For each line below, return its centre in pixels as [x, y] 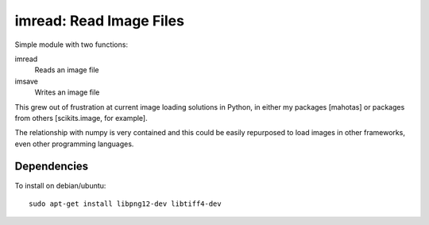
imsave [27, 81]
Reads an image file [67, 70]
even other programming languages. [74, 144]
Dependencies [52, 167]
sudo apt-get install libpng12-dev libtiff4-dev [125, 204]
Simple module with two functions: [71, 45]
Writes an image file [67, 92]
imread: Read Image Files [99, 21]
